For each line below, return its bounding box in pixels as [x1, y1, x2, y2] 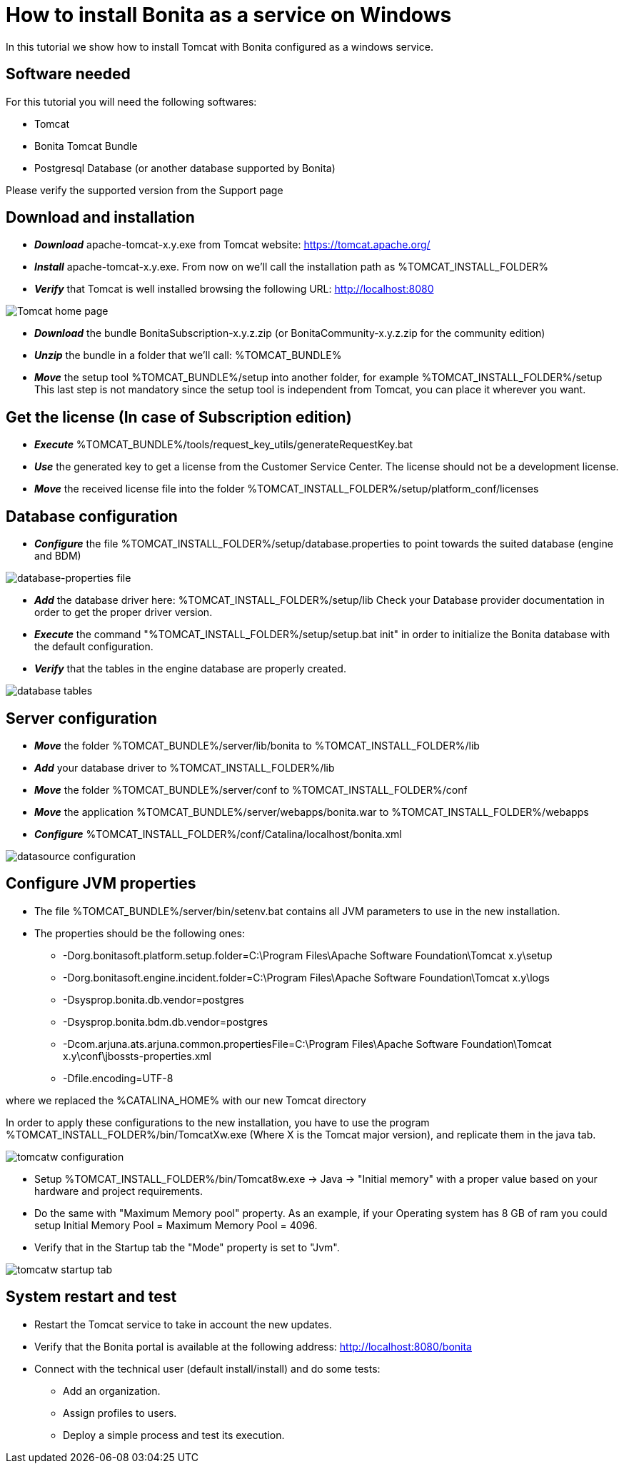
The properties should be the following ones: [34, 927, 245, 939]
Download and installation [6, 208, 195, 227]
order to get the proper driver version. [34, 606, 213, 619]
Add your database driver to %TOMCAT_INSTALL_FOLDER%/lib [34, 761, 335, 774]
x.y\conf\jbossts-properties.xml [63, 1049, 211, 1062]
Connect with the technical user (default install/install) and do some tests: [34, 1362, 381, 1375]
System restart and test [6, 1288, 177, 1306]
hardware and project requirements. [34, 1184, 203, 1197]
